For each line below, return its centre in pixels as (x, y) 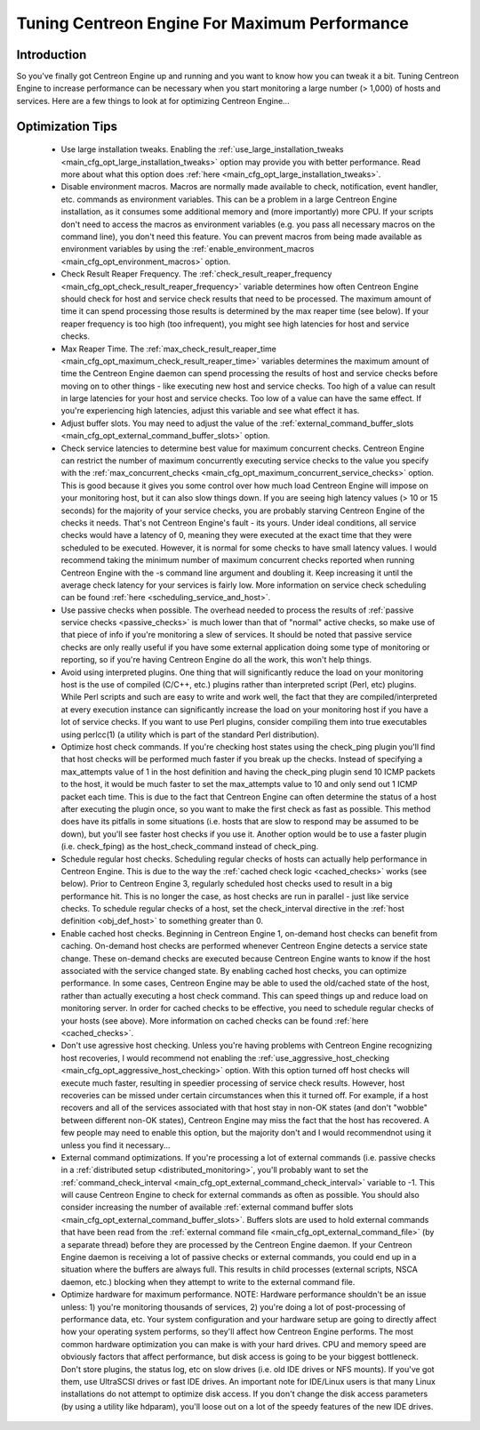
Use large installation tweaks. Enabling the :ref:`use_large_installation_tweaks (202, 149)
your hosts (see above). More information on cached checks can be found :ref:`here (215, 1020)
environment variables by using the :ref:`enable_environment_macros (188, 249)
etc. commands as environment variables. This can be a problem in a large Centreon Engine (229, 199)
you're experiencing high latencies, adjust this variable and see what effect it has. (210, 411)
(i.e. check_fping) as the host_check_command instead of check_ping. (190, 847)
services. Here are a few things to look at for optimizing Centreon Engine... (153, 100)
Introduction (52, 55)
